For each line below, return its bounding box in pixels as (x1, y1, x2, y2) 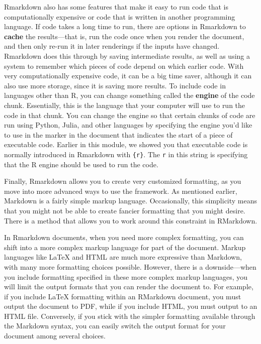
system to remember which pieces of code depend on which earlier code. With (4, 60, 244, 71)
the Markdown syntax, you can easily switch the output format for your (4, 320, 226, 331)
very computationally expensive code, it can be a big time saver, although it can (4, 70, 252, 81)
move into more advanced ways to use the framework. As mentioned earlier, (4, 185, 237, 196)
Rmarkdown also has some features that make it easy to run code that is (4, 2, 228, 12)
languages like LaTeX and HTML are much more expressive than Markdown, (4, 252, 242, 262)
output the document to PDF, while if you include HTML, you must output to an (4, 301, 257, 311)
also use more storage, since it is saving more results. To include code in (4, 80, 226, 90)
